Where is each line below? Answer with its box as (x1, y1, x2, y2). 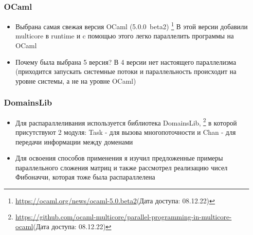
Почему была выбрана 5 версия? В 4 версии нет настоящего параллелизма (15, 56, 236, 67)
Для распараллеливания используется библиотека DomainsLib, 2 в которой (15, 116, 237, 127)
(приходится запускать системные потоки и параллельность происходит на (15, 66, 236, 76)
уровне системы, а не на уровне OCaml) (15, 75, 136, 86)
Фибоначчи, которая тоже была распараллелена (15, 172, 155, 182)
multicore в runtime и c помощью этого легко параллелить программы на (15, 31, 234, 41)
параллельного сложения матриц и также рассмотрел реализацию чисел (15, 162, 228, 172)
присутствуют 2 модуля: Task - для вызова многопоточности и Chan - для (15, 127, 236, 137)
